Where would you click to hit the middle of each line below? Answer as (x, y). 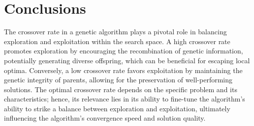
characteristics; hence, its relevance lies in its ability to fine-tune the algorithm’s (125, 99)
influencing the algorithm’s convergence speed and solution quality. (105, 118)
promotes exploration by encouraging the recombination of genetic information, (124, 51)
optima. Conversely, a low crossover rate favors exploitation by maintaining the (123, 70)
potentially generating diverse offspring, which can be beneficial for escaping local (127, 60)
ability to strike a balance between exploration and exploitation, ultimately (117, 108)
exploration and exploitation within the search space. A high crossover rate (117, 41)
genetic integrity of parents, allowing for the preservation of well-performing (118, 80)
